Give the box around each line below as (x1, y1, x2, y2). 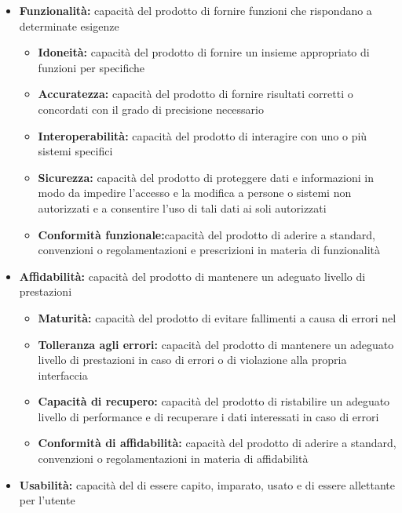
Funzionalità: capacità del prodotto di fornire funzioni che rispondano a (19, 2, 372, 18)
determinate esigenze (19, 17, 119, 34)
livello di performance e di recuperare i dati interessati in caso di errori (38, 408, 379, 424)
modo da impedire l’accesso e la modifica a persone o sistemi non (38, 184, 352, 201)
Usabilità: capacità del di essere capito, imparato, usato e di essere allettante (19, 476, 395, 493)
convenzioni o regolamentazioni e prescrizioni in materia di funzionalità (38, 242, 381, 258)
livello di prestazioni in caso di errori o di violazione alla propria (38, 351, 347, 368)
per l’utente (19, 492, 75, 508)
